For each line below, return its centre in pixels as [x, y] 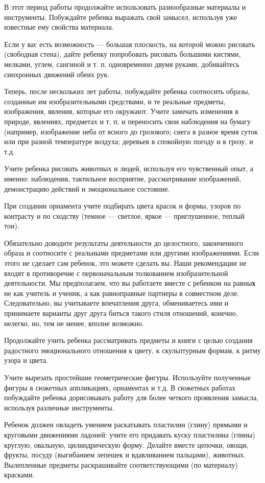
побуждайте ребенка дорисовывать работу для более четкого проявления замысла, [131, 397]
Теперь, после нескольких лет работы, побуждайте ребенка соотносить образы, [127, 91]
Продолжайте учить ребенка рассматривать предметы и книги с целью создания [128, 340]
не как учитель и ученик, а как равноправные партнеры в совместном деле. [122, 293]
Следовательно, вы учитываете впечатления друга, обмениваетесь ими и [116, 303]
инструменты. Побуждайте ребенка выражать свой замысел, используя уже [121, 17]
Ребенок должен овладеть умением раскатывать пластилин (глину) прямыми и [126, 424]
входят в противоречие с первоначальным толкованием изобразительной [116, 273]
